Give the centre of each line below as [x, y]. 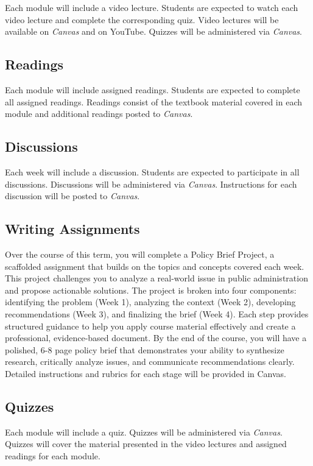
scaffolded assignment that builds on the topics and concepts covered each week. [155, 266]
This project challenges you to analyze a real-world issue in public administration [156, 278]
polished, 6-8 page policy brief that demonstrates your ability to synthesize [145, 349]
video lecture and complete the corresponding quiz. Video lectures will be [142, 19]
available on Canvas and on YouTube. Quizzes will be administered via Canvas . [153, 31]
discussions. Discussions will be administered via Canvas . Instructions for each [151, 184]
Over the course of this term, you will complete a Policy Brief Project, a [140, 254]
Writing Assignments [72, 229]
